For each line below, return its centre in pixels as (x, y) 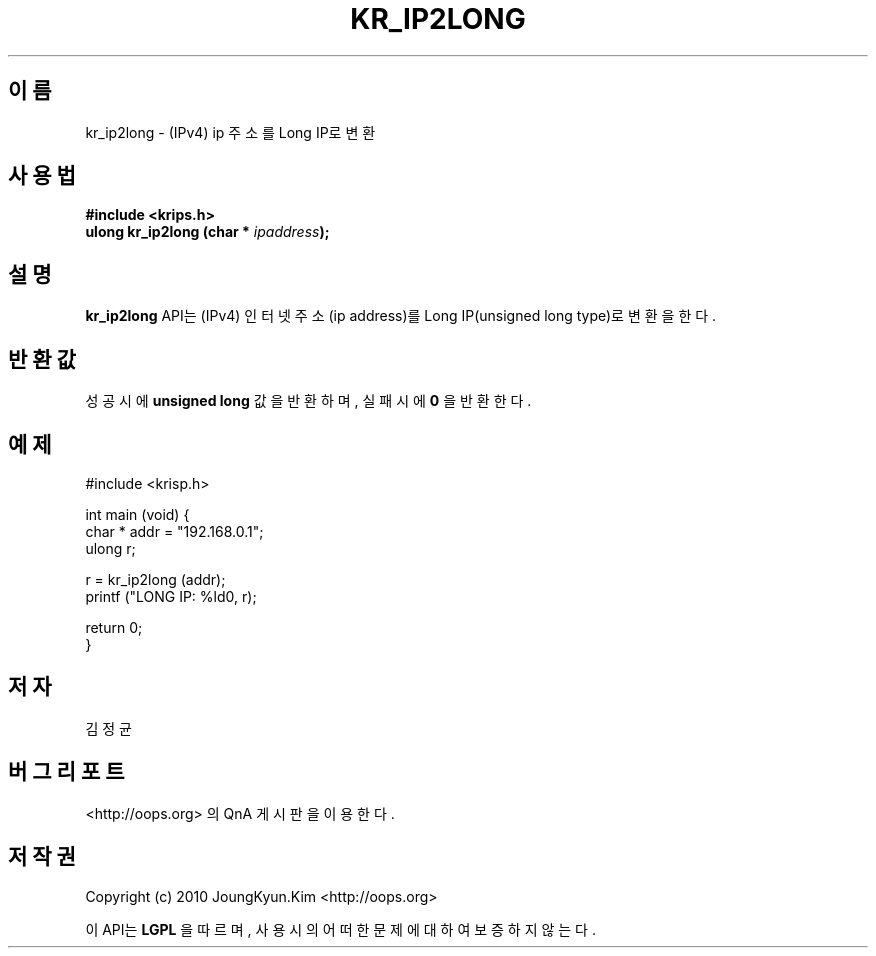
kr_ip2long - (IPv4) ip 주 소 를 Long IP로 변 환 (230, 132)
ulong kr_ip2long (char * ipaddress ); (207, 232)
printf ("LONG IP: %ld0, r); (171, 596)
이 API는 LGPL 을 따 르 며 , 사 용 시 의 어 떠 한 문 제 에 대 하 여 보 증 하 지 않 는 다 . (340, 929)
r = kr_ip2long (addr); (155, 579)
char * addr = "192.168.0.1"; (174, 531)
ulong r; (110, 548)
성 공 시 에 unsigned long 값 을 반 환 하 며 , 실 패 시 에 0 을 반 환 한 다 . (308, 401)
